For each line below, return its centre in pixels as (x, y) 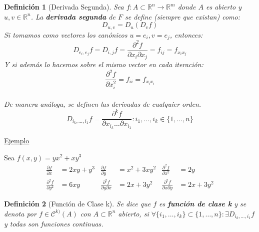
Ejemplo (17, 140)
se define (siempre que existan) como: (182, 16)
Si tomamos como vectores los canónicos (66, 34)
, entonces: (186, 34)
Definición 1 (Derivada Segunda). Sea (64, 7)
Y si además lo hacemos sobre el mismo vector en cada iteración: (104, 64)
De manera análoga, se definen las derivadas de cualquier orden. (103, 103)
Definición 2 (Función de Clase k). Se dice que (77, 203)
